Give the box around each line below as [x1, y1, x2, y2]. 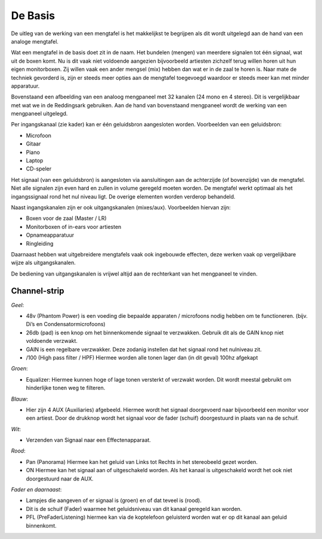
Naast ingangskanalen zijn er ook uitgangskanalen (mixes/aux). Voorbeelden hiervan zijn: [11, 203, 231, 211]
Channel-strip [11, 286, 64, 296]
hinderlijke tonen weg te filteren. [26, 385, 106, 392]
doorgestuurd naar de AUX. [26, 475, 94, 482]
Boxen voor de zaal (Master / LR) [26, 215, 107, 222]
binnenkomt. [26, 522, 57, 529]
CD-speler [26, 165, 52, 172]
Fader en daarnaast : [11, 486, 62, 493]
